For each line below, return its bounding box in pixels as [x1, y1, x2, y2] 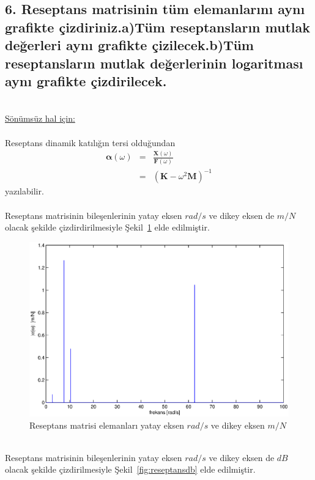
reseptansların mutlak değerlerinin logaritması [5, 53, 303, 72]
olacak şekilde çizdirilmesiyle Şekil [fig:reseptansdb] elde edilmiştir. [5, 463, 256, 476]
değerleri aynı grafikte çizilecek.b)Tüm [5, 35, 254, 54]
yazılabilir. [5, 185, 44, 198]
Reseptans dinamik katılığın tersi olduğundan [5, 136, 176, 149]
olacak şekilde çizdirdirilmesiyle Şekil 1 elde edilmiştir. [5, 221, 210, 234]
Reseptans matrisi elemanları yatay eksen [29, 418, 184, 431]
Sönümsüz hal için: [5, 112, 75, 125]
